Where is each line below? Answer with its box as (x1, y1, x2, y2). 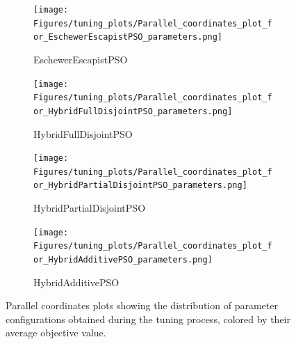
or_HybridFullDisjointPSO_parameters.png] (33, 106, 233, 116)
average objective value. (6, 325, 106, 340)
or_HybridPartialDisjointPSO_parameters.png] (33, 180, 247, 191)
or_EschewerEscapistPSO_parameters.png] (33, 32, 223, 42)
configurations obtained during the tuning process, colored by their (6, 311, 290, 326)
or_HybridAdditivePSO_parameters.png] (33, 255, 213, 265)
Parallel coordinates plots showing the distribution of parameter (6, 298, 278, 313)
